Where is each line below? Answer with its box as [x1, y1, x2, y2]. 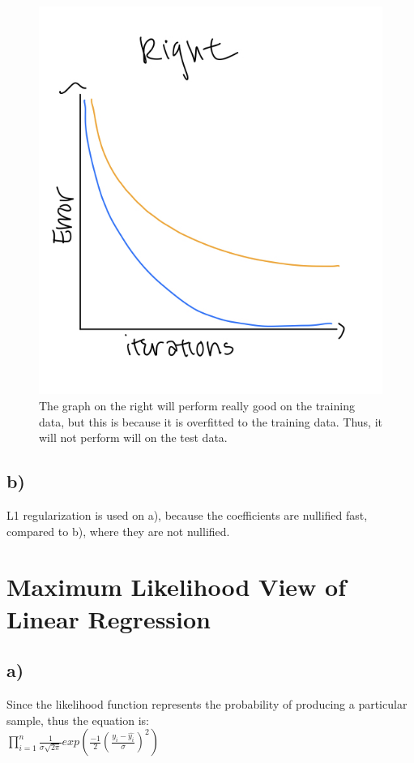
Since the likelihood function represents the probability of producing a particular [6, 695, 408, 712]
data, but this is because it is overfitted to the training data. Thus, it [39, 413, 382, 430]
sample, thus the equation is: [6, 711, 150, 728]
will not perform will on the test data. [39, 429, 228, 446]
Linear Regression [6, 602, 211, 635]
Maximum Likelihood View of [6, 570, 346, 603]
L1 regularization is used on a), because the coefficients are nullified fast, [6, 506, 368, 523]
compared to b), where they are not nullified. [6, 522, 230, 539]
